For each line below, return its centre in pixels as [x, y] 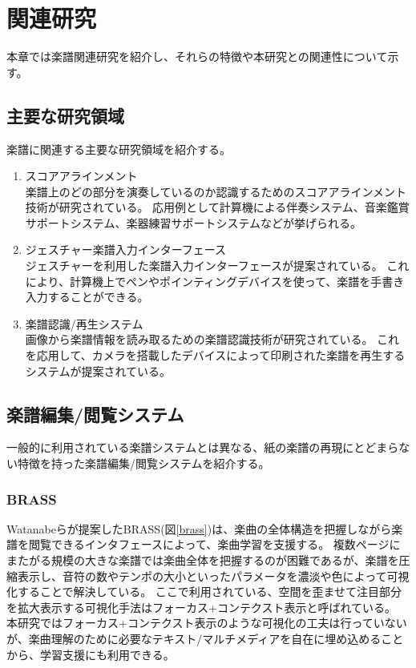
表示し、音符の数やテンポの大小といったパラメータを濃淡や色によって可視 [213, 575]
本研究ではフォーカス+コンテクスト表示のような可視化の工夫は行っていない [207, 623]
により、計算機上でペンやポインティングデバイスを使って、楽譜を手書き [215, 281]
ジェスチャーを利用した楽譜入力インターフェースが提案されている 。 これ [217, 266]
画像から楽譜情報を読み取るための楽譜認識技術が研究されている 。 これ [212, 339]
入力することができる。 [87, 297]
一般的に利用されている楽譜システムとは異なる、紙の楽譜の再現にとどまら [203, 447]
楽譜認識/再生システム [84, 323]
